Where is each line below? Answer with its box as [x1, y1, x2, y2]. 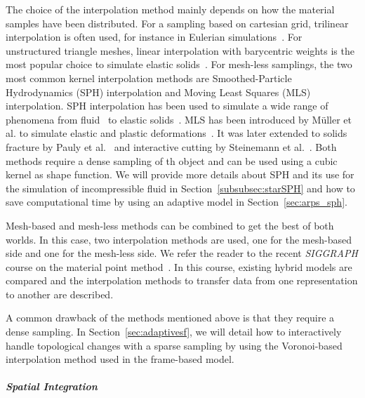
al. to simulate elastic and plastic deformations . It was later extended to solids [6, 126, 347, 140]
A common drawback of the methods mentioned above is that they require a [6, 310, 335, 325]
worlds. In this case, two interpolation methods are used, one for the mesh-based [6, 232, 352, 246]
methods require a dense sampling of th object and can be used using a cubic [6, 153, 338, 168]
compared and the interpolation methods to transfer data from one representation [6, 273, 358, 288]
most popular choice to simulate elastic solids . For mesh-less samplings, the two [6, 57, 352, 72]
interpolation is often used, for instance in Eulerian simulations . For [6, 29, 303, 44]
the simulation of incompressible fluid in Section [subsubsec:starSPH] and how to [6, 180, 355, 195]
